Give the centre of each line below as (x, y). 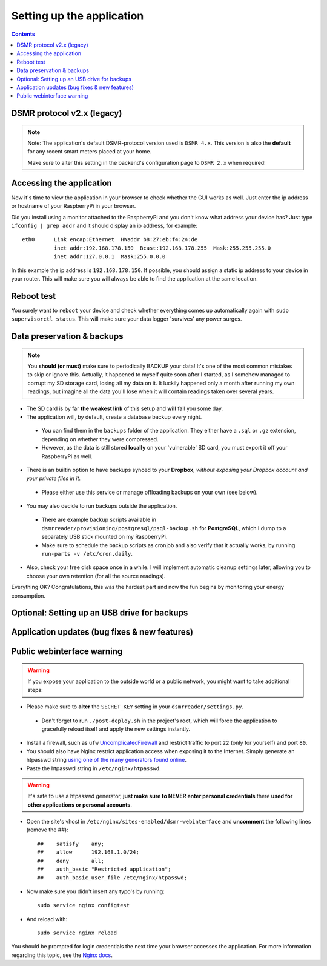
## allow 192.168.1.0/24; (88, 852)
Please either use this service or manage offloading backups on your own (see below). (150, 492)
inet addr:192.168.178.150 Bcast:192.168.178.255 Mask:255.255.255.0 (162, 248)
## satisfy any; (71, 844)
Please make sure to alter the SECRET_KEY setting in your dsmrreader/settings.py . (135, 707)
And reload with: (47, 919)
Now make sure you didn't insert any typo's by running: (95, 891)
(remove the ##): (48, 830)
